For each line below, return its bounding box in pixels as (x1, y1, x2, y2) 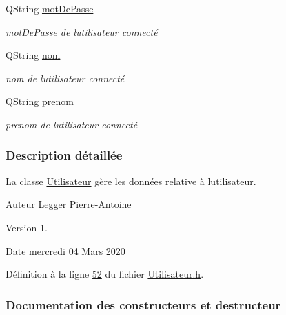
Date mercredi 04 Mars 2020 (6, 243, 125, 258)
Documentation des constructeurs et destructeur (6, 296, 281, 313)
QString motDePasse (6, 1, 94, 15)
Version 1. (6, 220, 48, 234)
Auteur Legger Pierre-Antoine (6, 197, 132, 211)
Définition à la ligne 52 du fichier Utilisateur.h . (6, 267, 204, 281)
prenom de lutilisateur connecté (6, 117, 138, 131)
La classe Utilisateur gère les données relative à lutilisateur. (6, 173, 256, 188)
